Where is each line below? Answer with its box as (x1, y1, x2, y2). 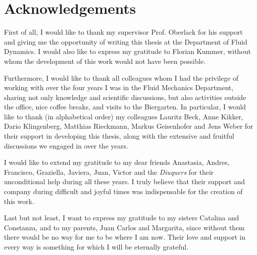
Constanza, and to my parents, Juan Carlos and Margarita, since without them (4, 222, 245, 232)
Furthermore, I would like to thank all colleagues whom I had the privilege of (4, 72, 239, 83)
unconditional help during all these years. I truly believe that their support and (4, 176, 245, 187)
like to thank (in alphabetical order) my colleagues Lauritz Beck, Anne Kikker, (4, 111, 244, 121)
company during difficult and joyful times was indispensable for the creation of (4, 186, 243, 197)
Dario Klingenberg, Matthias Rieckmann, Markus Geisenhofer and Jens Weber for (4, 121, 254, 131)
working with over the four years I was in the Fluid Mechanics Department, (4, 82, 234, 93)
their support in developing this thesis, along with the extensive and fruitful (4, 131, 234, 141)
